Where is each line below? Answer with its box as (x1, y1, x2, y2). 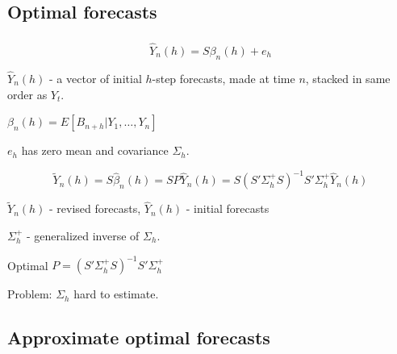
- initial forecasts (186, 200, 270, 217)
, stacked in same (305, 69, 391, 86)
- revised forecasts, (49, 200, 141, 217)
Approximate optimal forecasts (7, 325, 270, 350)
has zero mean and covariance (21, 142, 169, 159)
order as (7, 85, 48, 102)
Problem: (7, 285, 52, 302)
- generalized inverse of (26, 227, 140, 244)
